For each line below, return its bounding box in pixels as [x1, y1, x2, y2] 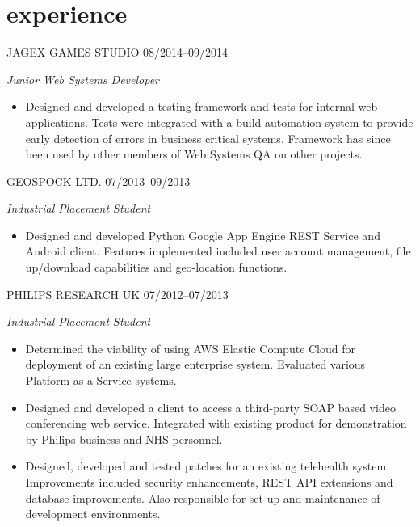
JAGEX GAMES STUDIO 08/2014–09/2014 [6, 44, 229, 61]
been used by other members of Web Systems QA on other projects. [25, 145, 363, 162]
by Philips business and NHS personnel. [25, 430, 223, 447]
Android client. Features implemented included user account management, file [25, 242, 411, 259]
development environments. [25, 505, 161, 522]
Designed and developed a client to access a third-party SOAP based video [25, 398, 396, 415]
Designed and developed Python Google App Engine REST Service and [25, 226, 380, 243]
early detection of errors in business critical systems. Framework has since [25, 129, 391, 146]
